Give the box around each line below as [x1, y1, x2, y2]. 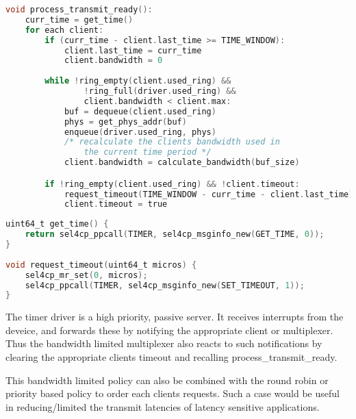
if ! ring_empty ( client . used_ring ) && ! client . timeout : [44, 179, 300, 189]
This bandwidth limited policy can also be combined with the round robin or [5, 372, 329, 387]
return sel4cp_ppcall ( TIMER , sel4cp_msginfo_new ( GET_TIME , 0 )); [25, 229, 325, 240]
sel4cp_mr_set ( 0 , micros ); [25, 270, 148, 280]
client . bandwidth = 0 [64, 55, 163, 66]
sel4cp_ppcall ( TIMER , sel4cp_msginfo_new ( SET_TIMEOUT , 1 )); [25, 280, 305, 290]
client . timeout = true [64, 199, 168, 209]
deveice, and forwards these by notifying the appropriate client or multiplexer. [5, 322, 333, 337]
